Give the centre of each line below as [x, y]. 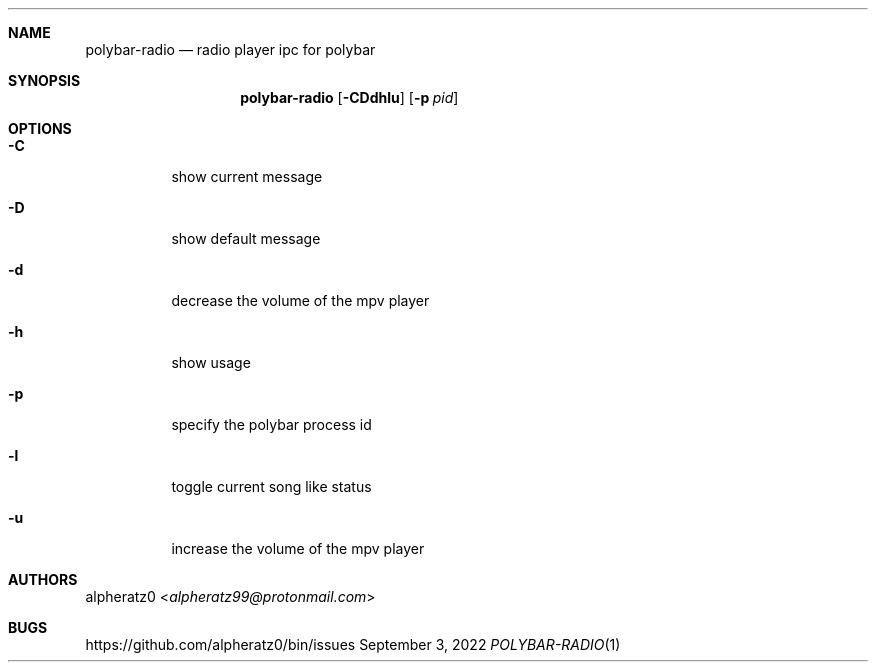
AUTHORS [43, 579]
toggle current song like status [271, 486]
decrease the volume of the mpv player [300, 300]
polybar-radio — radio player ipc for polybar [230, 49]
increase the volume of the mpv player [298, 548]
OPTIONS [40, 128]
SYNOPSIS [44, 80]
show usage [211, 362]
